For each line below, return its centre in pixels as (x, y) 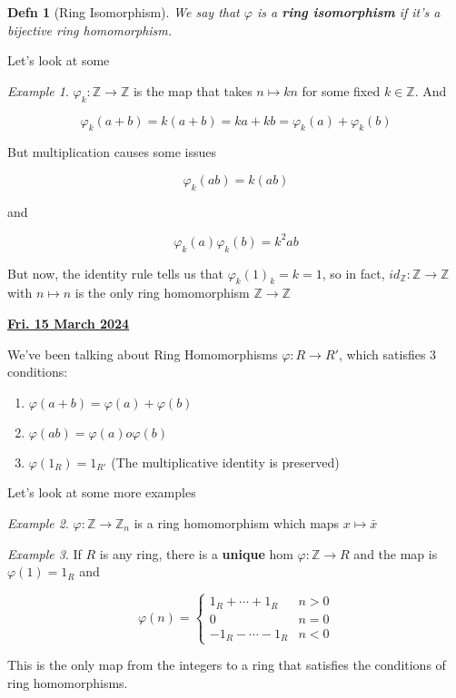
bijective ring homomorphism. (90, 29)
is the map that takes (193, 90)
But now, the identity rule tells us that (115, 273)
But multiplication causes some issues (112, 152)
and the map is (396, 553)
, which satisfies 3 (387, 354)
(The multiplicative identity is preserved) (225, 462)
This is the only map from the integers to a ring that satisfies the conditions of (227, 665)
